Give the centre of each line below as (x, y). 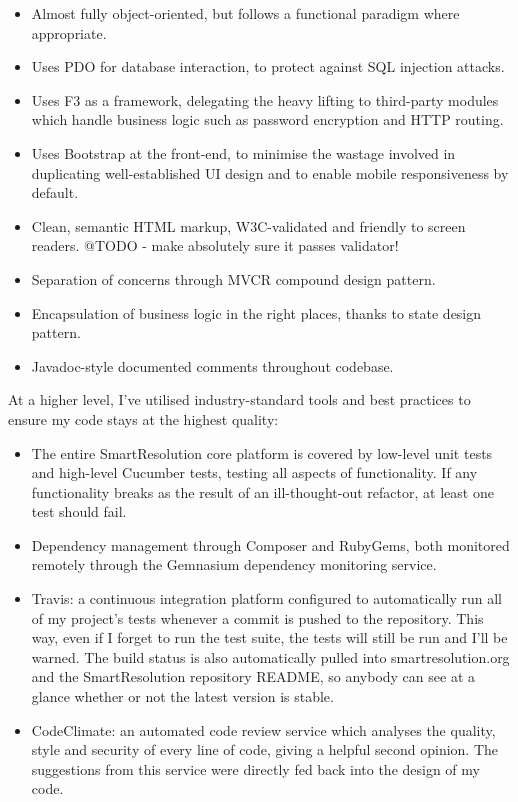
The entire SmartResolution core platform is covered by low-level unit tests (262, 452)
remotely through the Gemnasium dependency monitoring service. (234, 564)
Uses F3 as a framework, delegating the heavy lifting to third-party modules (265, 99)
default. (55, 192)
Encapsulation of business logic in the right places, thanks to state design (256, 312)
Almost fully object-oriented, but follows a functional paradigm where (245, 13)
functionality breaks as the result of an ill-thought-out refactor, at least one (262, 491)
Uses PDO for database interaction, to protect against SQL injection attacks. (268, 66)
